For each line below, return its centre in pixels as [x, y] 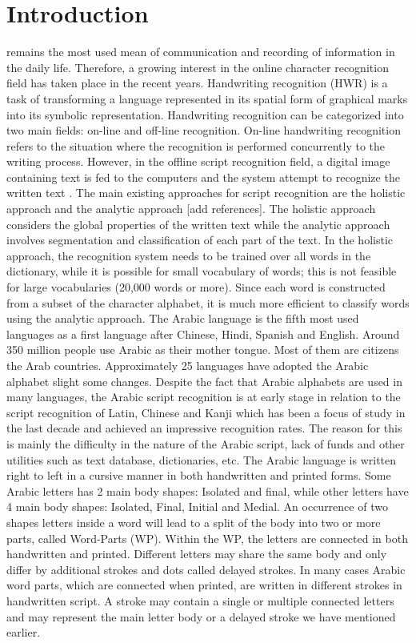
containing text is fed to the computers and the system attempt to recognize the [203, 177]
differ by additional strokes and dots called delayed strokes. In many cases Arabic [206, 569]
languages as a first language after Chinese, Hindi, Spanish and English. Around [203, 334]
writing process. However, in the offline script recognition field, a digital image [198, 161]
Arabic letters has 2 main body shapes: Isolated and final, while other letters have [208, 490]
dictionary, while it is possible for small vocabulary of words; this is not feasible [202, 271]
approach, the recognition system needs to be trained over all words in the [189, 255]
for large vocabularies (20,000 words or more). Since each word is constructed [196, 287]
